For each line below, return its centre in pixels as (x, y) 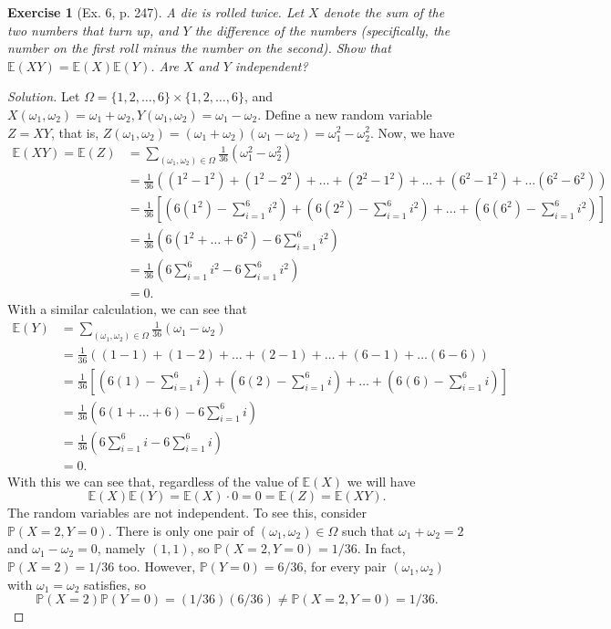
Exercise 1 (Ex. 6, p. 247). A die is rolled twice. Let (156, 12)
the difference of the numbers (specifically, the (322, 30)
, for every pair (345, 566)
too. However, (157, 566)
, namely (121, 548)
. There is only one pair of (181, 530)
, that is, (75, 132)
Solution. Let (44, 96)
